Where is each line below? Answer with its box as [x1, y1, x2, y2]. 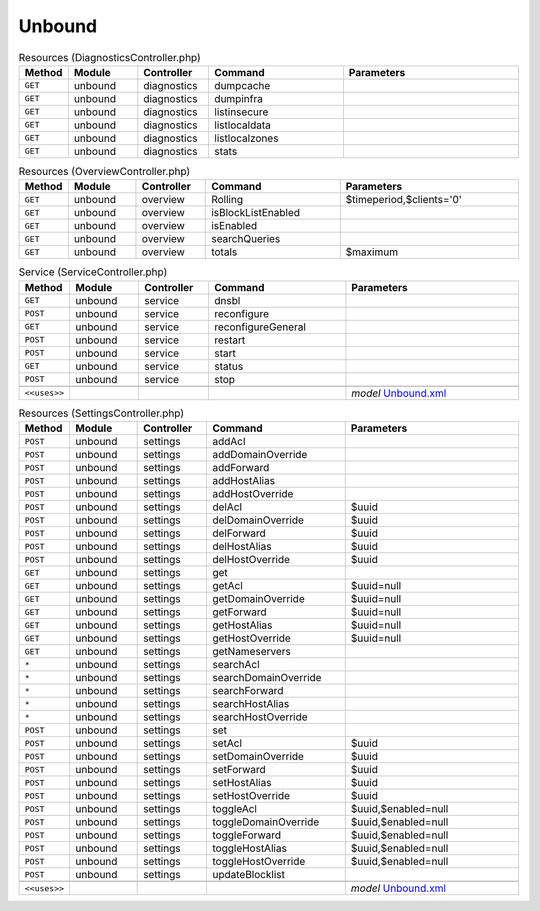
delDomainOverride [211, 513, 305, 527]
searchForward [211, 684, 284, 698]
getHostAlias [211, 618, 273, 632]
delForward [211, 526, 267, 540]
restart [213, 333, 246, 347]
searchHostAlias [211, 697, 290, 711]
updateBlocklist [211, 868, 285, 882]
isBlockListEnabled [211, 206, 300, 220]
